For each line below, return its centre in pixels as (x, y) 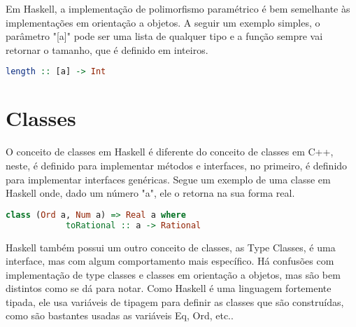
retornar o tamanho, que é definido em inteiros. (107, 49)
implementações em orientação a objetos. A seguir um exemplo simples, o (163, 22)
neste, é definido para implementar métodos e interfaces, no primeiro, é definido (177, 165)
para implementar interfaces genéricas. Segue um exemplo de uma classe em (168, 179)
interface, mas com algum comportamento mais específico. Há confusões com (170, 261)
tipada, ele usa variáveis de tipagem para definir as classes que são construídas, (175, 301)
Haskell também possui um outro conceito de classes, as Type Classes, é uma (171, 247)
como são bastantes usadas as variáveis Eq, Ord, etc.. (120, 315)
